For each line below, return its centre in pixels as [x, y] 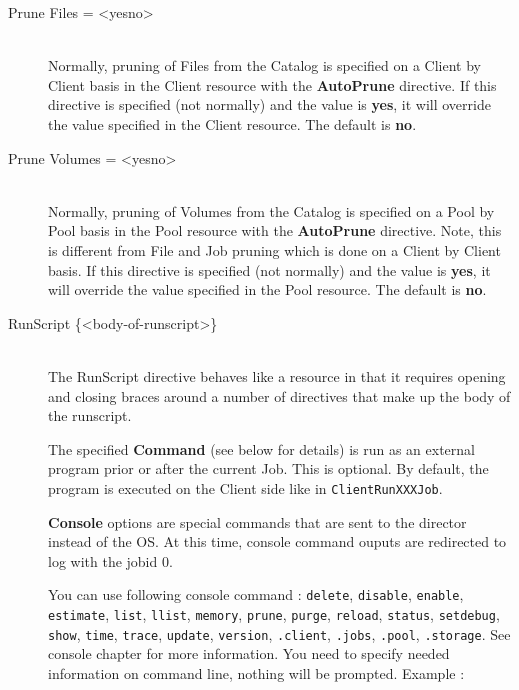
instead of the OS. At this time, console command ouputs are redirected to [277, 541]
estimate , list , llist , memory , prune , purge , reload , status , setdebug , [274, 613]
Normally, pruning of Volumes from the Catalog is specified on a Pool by [271, 210]
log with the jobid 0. [110, 560]
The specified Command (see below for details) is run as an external [261, 448]
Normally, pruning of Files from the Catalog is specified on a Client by [265, 65]
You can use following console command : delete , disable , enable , [256, 594]
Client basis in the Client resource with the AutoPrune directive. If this [272, 84]
